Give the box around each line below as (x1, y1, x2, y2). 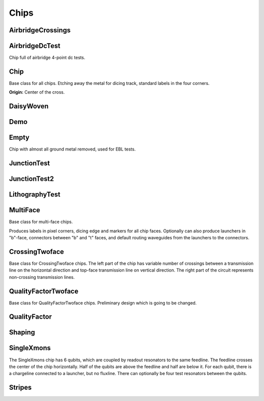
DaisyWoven (9, 102, 49, 110)
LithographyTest (9, 190, 61, 199)
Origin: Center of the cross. (9, 89, 65, 95)
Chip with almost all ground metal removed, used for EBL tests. (9, 146, 136, 152)
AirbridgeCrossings (9, 26, 71, 34)
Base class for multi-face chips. (9, 219, 73, 225)
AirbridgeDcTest (9, 42, 61, 50)
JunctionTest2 (9, 175, 54, 183)
